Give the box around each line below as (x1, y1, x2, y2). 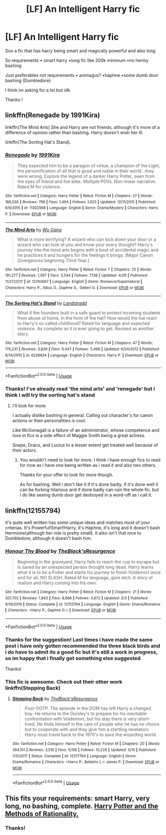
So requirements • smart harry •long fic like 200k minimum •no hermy (5, 57, 149, 63)
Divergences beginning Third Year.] (17, 257, 90, 263)
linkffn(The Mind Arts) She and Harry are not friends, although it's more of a (5, 124, 160, 130)
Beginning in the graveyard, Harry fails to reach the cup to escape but (17, 559, 160, 565)
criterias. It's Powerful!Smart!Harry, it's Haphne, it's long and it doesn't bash (5, 525, 161, 531)
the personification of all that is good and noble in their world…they (17, 168, 154, 174)
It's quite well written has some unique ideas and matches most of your (5, 519, 151, 526)
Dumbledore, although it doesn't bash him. (5, 535, 92, 541)
